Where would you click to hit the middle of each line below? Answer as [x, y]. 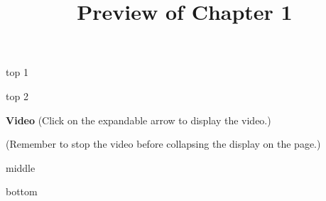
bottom [22, 191]
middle [21, 167]
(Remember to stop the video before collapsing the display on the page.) [163, 144]
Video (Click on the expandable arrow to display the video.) [138, 120]
